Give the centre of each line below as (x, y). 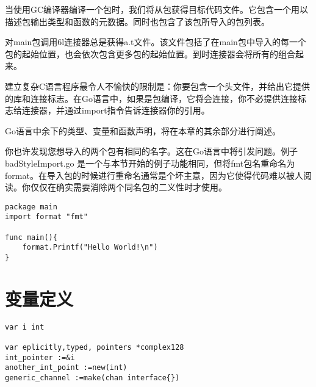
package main (31, 207)
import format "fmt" (47, 217)
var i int (25, 327)
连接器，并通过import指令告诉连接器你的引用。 (116, 110)
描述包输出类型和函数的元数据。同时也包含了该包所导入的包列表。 (137, 21)
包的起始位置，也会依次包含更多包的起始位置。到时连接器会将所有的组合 (150, 53)
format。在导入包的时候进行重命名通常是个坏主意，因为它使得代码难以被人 (154, 175)
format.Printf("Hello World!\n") (90, 248)
